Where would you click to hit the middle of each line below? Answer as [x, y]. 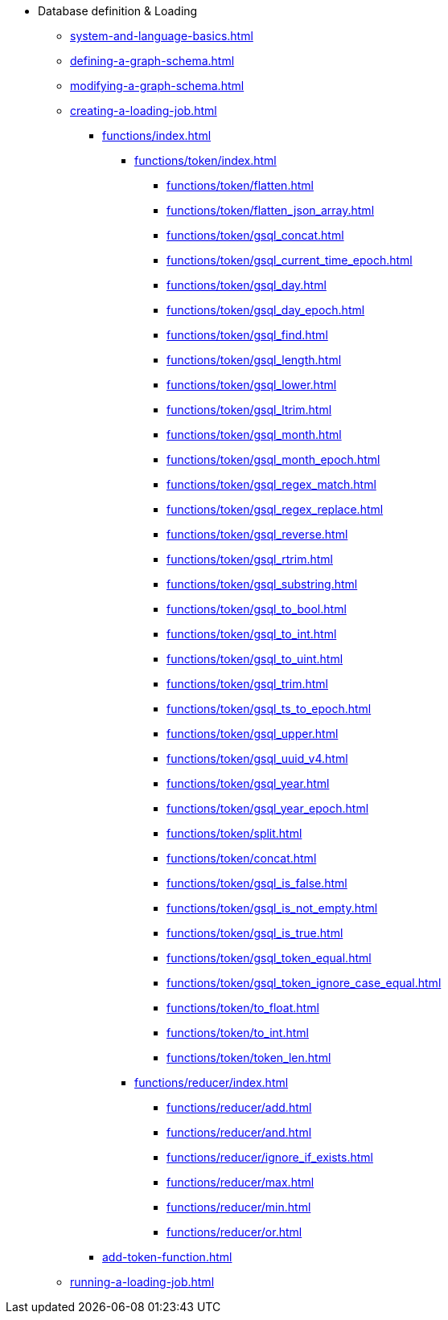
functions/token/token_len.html [249, 1058]
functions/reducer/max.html [240, 1182]
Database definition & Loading [118, 11]
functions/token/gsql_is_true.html [255, 933]
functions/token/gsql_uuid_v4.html [257, 758]
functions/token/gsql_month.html [254, 435]
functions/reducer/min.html [239, 1207]
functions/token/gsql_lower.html [252, 385]
